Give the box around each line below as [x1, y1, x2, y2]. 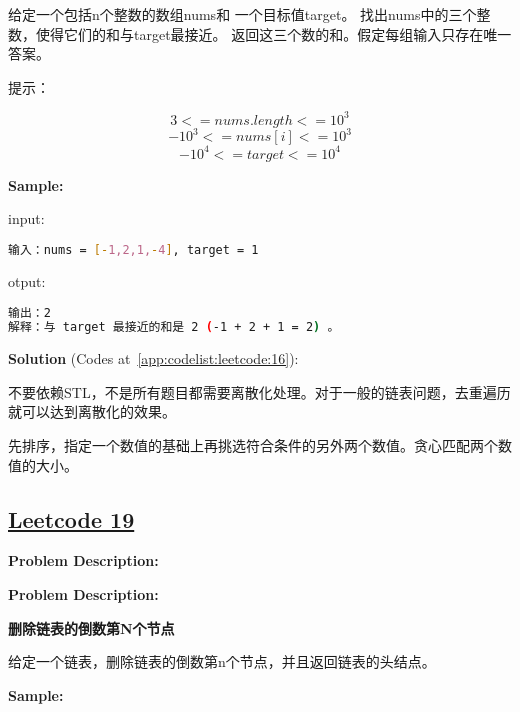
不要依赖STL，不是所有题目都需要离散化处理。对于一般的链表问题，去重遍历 [8, 381, 511, 402]
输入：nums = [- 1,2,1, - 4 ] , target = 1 [8, 243, 259, 258]
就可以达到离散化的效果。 [8, 401, 176, 422]
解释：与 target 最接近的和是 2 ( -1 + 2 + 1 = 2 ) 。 [8, 320, 340, 335]
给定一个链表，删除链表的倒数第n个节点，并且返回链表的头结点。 [8, 651, 436, 672]
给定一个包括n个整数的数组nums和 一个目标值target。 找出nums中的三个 [8, 4, 477, 24]
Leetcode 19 [8, 503, 135, 534]
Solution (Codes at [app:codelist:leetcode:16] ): [8, 348, 299, 369]
